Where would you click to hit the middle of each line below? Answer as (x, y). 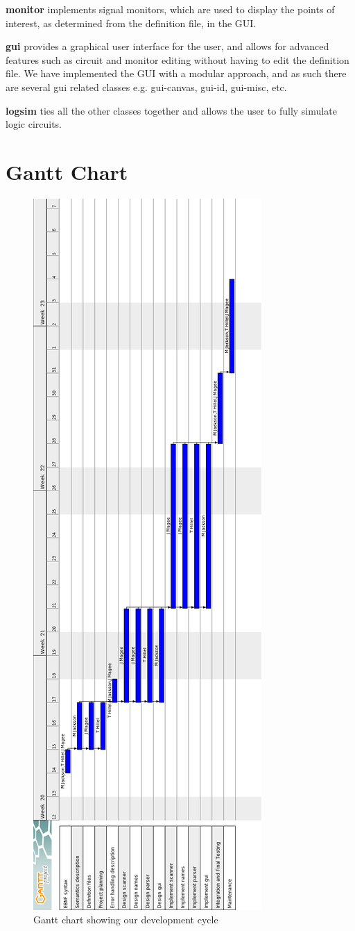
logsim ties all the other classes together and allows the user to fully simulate (171, 110)
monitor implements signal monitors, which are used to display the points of (170, 9)
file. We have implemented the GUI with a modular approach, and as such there (176, 73)
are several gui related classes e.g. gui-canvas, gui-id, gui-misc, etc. (146, 86)
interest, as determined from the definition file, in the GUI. (131, 23)
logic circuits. (34, 124)
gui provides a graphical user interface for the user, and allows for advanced (167, 46)
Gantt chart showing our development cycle (126, 920)
